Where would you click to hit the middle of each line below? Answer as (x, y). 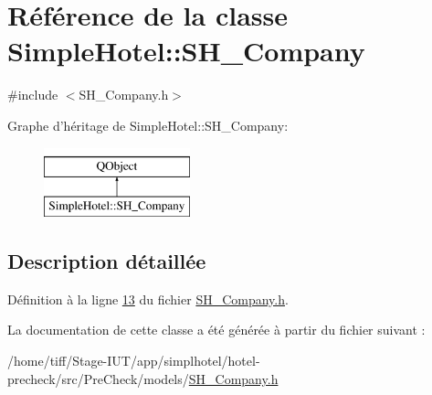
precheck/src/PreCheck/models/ (98, 378)
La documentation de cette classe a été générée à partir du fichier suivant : (216, 330)
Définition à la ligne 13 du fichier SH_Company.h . (148, 299)
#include (33, 95)
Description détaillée (107, 261)
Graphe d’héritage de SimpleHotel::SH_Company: (148, 125)
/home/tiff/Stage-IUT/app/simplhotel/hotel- (134, 361)
